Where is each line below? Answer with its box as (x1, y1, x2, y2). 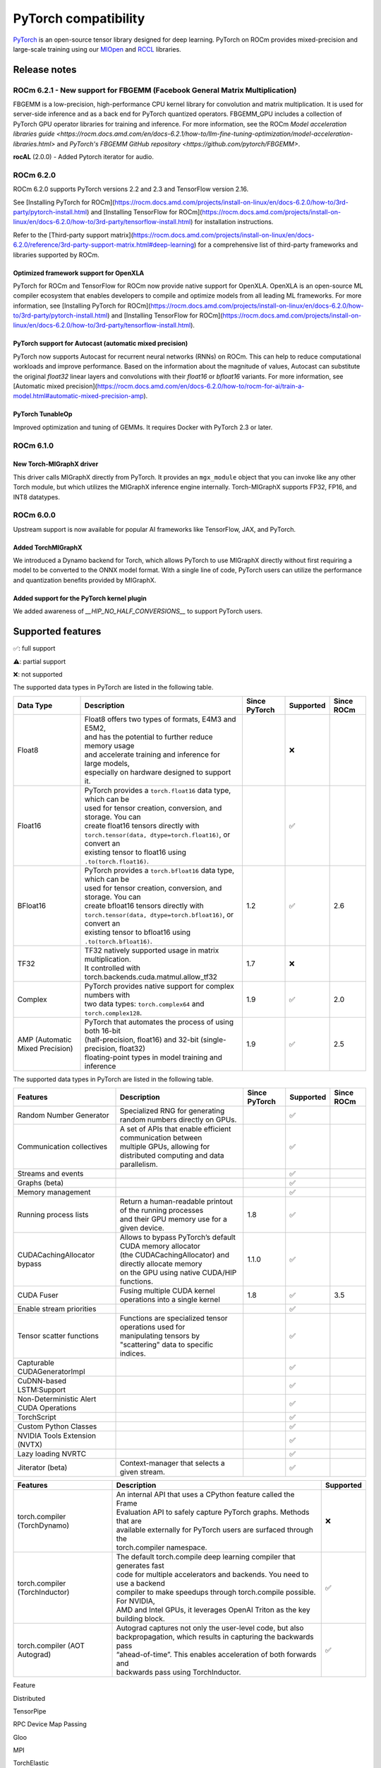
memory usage (84, 740, 135, 750)
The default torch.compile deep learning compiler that (116, 1552, 296, 1562)
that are (116, 1516, 143, 1526)
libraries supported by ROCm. (13, 250, 99, 259)
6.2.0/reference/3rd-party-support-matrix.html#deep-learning (13, 240, 194, 249)
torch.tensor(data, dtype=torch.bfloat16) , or (84, 909, 234, 919)
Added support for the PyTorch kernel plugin (13, 594, 147, 603)
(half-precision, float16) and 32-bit (84, 1035, 199, 1045)
